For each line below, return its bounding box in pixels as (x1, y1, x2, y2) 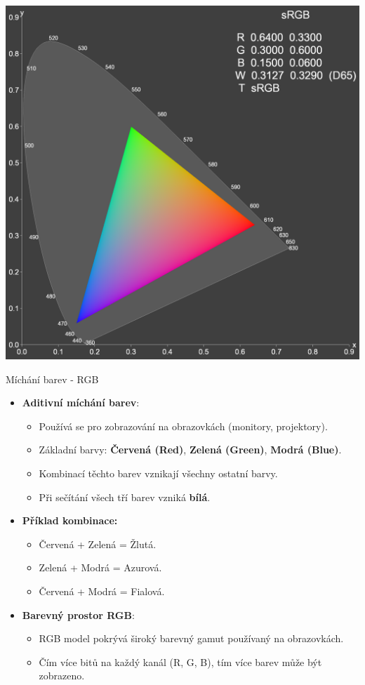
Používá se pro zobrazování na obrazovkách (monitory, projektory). (39, 418, 328, 433)
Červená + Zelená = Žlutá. (39, 536, 157, 551)
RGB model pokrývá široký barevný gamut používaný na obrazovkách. (39, 631, 344, 646)
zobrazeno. (39, 668, 85, 683)
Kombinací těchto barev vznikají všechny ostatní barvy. (39, 465, 278, 480)
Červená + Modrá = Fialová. (39, 583, 165, 598)
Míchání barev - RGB (6, 371, 99, 386)
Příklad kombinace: (22, 513, 118, 528)
